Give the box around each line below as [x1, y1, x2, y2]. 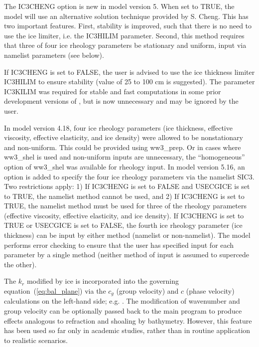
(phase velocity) [186, 286, 235, 296]
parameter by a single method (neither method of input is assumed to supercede [4, 249, 250, 260]
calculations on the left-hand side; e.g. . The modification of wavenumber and [4, 296, 240, 306]
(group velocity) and [116, 286, 179, 296]
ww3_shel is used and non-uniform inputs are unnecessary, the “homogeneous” [4, 152, 245, 162]
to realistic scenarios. [4, 335, 68, 345]
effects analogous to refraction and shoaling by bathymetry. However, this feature [4, 315, 252, 326]
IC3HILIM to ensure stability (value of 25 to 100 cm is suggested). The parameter [4, 76, 255, 87]
